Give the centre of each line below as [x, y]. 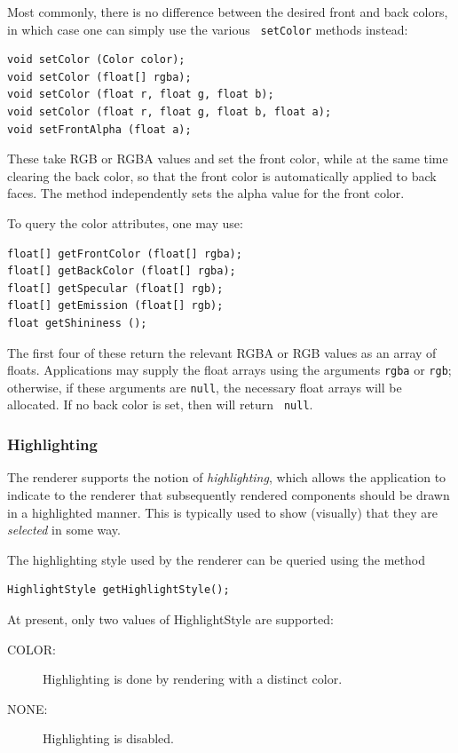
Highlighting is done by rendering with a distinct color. [193, 679]
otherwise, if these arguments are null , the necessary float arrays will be [205, 387]
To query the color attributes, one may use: [125, 223]
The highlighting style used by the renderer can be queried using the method [216, 559]
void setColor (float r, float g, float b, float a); [170, 112]
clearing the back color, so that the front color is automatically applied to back [222, 175]
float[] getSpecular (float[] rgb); [115, 288]
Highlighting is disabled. [108, 738]
